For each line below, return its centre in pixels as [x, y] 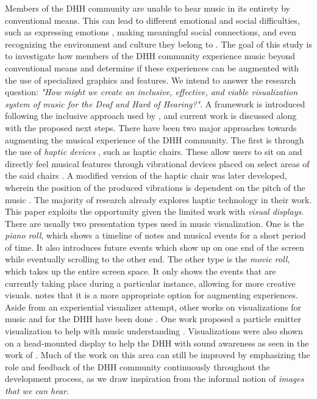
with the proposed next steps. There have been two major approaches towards [151, 127]
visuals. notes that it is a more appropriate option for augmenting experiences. [151, 295]
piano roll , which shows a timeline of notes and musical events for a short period [155, 235]
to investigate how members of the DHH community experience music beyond [150, 56]
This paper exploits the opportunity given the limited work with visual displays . [155, 211]
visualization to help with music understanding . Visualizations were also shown [154, 331]
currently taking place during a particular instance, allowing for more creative [150, 283]
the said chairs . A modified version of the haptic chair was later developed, [146, 175]
